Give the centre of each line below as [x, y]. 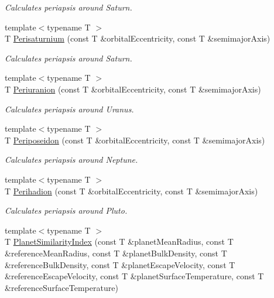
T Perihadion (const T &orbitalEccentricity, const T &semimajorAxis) [131, 191]
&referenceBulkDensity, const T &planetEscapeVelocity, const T [120, 264]
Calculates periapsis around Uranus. [69, 109]
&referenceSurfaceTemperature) [61, 287]
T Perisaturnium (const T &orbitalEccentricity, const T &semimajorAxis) [138, 38]
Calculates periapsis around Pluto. [66, 210]
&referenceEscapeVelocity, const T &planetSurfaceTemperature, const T [134, 276]
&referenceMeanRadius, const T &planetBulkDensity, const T [116, 253]
